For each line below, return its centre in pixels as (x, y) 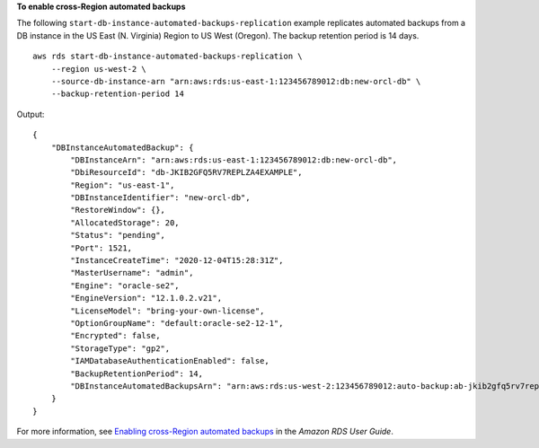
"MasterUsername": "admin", (132, 273)
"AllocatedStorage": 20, (125, 223)
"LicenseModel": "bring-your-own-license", (168, 311)
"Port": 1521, (102, 248)
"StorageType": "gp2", (120, 348)
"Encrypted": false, (115, 336)
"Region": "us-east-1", (123, 185)
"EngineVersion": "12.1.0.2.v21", (146, 298)
